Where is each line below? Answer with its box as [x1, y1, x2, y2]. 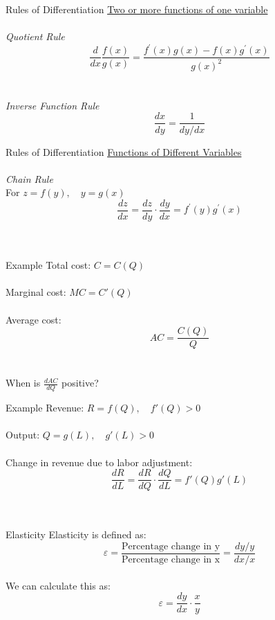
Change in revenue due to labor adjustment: [6, 454, 193, 469]
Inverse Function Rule [6, 98, 99, 112]
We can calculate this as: [6, 578, 111, 592]
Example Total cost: [6, 258, 91, 272]
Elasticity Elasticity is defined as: [6, 527, 146, 542]
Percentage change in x [122, 555, 220, 565]
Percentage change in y [122, 542, 220, 552]
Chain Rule [6, 171, 53, 186]
